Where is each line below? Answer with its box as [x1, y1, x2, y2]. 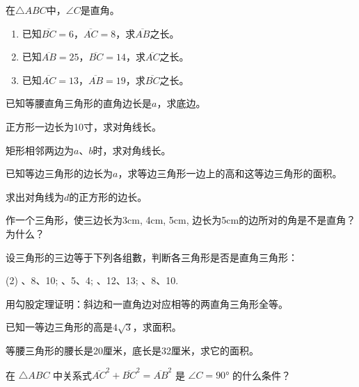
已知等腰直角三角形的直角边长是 [6, 96, 152, 110]
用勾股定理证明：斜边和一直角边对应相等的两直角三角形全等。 [6, 296, 288, 311]
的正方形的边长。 [69, 189, 147, 204]
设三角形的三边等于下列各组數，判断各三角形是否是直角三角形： [6, 249, 298, 264]
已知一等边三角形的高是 [6, 320, 113, 334]
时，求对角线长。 [93, 142, 171, 157]
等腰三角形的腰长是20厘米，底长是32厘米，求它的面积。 [6, 343, 259, 357]
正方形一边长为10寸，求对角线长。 [6, 119, 161, 133]
